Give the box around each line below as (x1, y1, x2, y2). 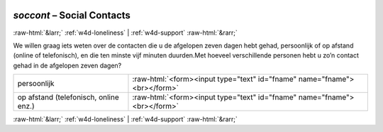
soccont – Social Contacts (13, 9, 131, 21)
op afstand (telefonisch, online (17, 92, 120, 102)
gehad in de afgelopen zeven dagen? (13, 61, 122, 70)
